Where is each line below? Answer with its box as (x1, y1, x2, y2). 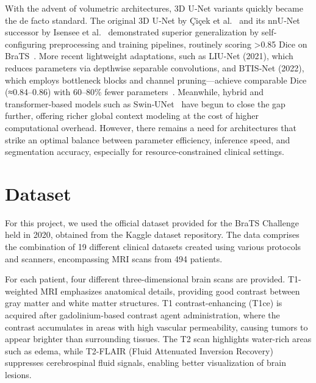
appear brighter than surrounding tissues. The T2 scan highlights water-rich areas (5, 332, 312, 345)
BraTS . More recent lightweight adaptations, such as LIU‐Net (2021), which (5, 49, 293, 62)
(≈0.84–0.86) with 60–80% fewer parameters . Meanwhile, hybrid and (5, 85, 264, 98)
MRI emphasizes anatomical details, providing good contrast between (40, 284, 300, 297)
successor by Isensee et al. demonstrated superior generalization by (5, 26, 259, 38)
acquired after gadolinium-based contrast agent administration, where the (5, 309, 280, 321)
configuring (5, 37, 46, 50)
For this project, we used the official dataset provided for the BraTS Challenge (5, 216, 299, 229)
